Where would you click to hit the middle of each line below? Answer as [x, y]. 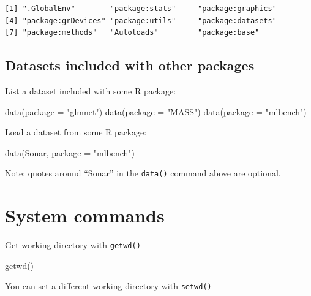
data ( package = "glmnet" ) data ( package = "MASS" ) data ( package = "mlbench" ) [156, 111]
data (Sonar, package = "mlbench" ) [70, 152]
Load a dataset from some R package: [76, 132]
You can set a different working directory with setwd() [108, 286]
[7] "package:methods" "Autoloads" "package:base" [132, 33]
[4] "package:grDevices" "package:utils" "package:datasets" [141, 21]
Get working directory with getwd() [73, 245]
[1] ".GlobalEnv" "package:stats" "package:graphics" [141, 9]
